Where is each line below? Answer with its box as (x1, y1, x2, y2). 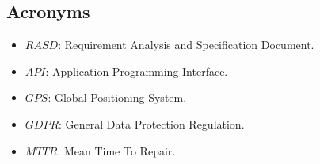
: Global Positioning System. (48, 89, 187, 106)
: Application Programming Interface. (45, 62, 228, 79)
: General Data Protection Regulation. (59, 115, 245, 132)
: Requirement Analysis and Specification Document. (58, 36, 314, 53)
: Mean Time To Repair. (57, 142, 176, 158)
